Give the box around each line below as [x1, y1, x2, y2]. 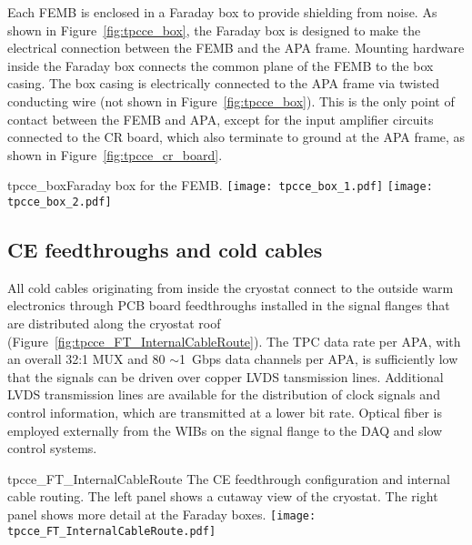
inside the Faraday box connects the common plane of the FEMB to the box [7, 56, 434, 75]
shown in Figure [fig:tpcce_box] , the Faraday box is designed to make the [7, 20, 421, 39]
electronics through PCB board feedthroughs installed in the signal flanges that [7, 296, 450, 315]
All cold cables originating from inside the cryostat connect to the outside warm [7, 278, 454, 297]
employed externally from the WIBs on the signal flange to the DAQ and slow [7, 420, 443, 439]
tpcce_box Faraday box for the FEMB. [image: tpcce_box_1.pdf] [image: [7, 176, 433, 195]
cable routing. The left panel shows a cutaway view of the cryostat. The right [7, 487, 438, 506]
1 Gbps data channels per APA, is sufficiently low [178, 349, 458, 368]
